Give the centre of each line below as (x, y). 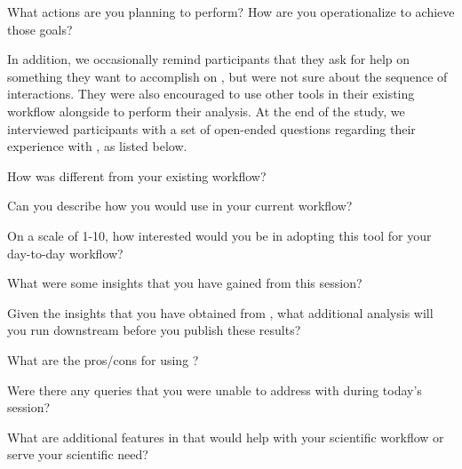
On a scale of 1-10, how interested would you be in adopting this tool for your (219, 235)
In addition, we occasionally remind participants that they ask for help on (209, 59)
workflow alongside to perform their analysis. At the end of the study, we (206, 111)
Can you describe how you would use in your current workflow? (180, 206)
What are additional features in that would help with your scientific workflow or (226, 437)
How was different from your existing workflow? (137, 175)
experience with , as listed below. (97, 146)
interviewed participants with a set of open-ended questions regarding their (211, 128)
